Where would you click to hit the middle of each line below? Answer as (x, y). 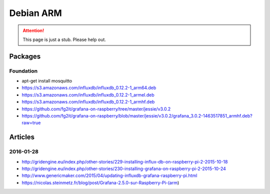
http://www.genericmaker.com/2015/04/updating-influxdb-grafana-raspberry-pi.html (109, 175)
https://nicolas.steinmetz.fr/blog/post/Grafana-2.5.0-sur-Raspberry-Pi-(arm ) (100, 182)
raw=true (31, 123)
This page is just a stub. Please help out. (64, 39)
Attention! (33, 30)
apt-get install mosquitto (47, 81)
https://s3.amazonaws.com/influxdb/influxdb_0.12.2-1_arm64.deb (89, 88)
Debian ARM (35, 13)
